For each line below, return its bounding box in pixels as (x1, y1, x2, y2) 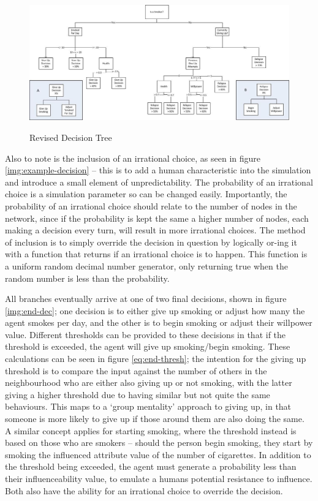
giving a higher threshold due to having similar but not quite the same (5, 388, 270, 401)
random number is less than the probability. (5, 271, 170, 284)
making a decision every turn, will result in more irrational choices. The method (5, 224, 306, 236)
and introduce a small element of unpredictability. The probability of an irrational (5, 175, 313, 188)
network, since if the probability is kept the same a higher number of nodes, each (5, 211, 309, 224)
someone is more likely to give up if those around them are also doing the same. (5, 412, 305, 425)
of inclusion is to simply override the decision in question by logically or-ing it (5, 235, 297, 248)
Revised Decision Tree (29, 130, 112, 143)
